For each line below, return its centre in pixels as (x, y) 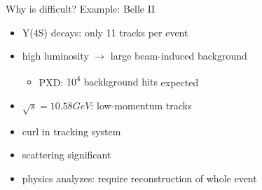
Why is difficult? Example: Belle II (81, 8)
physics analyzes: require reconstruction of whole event (139, 178)
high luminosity (55, 56)
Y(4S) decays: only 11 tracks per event (105, 32)
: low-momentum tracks (141, 106)
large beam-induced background (179, 56)
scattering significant (67, 155)
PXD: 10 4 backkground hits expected (119, 81)
